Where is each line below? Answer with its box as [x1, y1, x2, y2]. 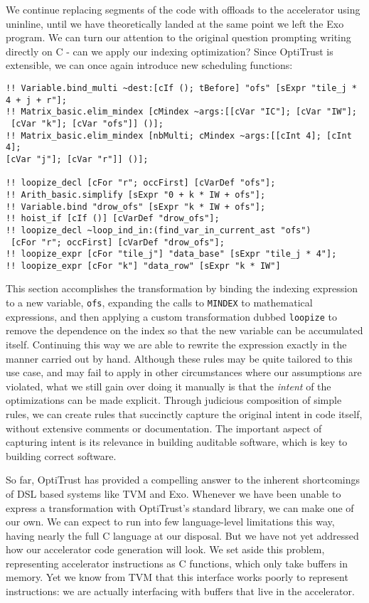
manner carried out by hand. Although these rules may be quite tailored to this [6, 351, 353, 365]
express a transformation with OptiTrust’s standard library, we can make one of [6, 500, 354, 515]
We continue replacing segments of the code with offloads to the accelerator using [6, 2, 360, 16]
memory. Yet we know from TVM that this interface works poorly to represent [6, 570, 348, 585]
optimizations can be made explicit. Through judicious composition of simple [6, 393, 342, 407]
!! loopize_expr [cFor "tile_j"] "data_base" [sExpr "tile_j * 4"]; [6, 249, 337, 260]
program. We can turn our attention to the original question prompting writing [6, 30, 351, 45]
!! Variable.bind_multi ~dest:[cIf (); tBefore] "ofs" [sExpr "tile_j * [6, 82, 357, 93]
